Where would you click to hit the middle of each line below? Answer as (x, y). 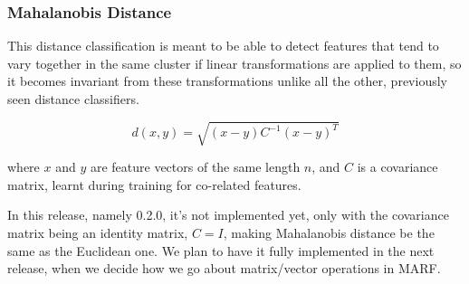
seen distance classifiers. (73, 99)
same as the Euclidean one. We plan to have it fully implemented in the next (221, 250)
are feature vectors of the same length (195, 167)
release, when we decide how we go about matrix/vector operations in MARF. (224, 268)
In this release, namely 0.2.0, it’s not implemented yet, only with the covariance (228, 215)
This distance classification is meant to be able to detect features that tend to (223, 46)
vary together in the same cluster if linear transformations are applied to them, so (234, 63)
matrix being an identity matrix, (98, 232)
